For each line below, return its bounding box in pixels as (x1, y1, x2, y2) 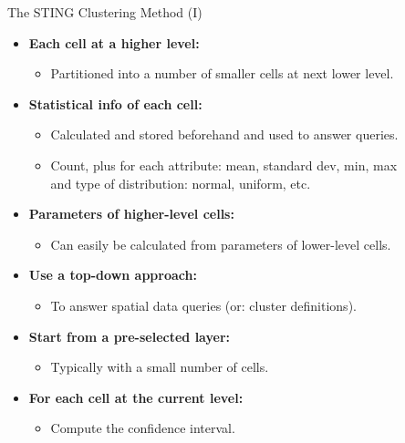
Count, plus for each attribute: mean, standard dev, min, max (50, 155, 398, 174)
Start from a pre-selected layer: (28, 326, 231, 345)
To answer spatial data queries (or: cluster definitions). (50, 295, 357, 314)
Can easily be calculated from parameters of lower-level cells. (50, 234, 391, 253)
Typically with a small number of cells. (50, 357, 269, 376)
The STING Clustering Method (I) (7, 3, 202, 21)
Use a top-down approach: (28, 265, 197, 284)
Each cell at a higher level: (28, 33, 200, 52)
